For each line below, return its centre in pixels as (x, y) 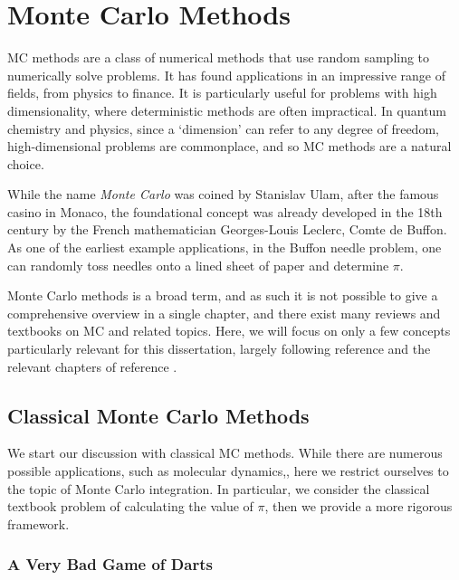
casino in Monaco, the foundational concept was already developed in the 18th (225, 211)
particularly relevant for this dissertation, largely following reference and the (219, 349)
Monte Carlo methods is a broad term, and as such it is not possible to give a (223, 295)
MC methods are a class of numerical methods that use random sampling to (219, 57)
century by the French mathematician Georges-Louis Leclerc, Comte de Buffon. (227, 229)
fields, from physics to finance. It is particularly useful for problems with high (222, 93)
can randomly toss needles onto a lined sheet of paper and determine (198, 265)
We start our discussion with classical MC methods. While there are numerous (225, 453)
